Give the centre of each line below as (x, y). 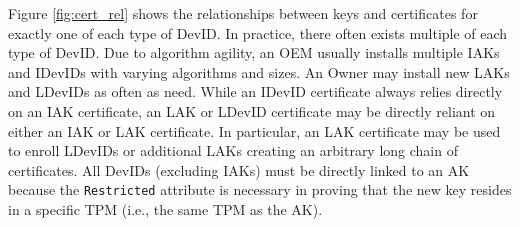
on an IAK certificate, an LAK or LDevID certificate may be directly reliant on (252, 110)
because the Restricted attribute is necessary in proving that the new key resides (260, 189)
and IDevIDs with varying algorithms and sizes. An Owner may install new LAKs (259, 71)
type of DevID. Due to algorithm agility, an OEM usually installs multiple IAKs (254, 52)
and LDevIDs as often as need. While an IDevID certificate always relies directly (255, 91)
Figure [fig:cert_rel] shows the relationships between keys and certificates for (243, 13)
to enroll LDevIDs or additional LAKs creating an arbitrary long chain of (233, 150)
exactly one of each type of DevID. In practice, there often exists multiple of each (258, 32)
